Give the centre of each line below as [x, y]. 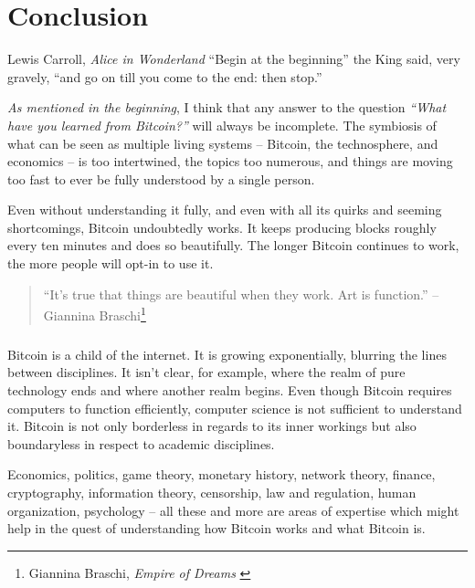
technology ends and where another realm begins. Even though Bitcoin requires [230, 390]
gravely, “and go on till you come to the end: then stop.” [165, 76]
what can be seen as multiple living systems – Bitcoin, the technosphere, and [223, 143]
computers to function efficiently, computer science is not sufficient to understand [235, 408]
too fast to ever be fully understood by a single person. [161, 178]
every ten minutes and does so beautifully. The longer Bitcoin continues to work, [233, 245]
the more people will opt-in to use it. [111, 263]
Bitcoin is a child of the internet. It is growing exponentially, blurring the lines [227, 354]
